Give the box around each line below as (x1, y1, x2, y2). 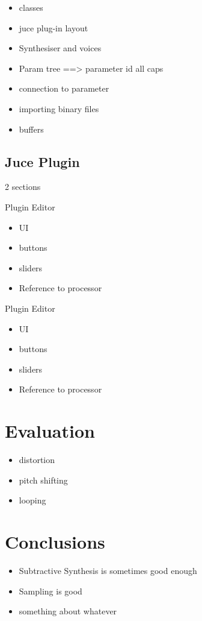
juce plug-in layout (19, 21, 88, 34)
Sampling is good (19, 584, 82, 597)
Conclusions (5, 529, 105, 553)
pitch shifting (19, 473, 68, 486)
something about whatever (19, 605, 117, 617)
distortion (19, 453, 55, 466)
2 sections (5, 180, 41, 193)
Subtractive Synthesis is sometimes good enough (19, 564, 197, 576)
